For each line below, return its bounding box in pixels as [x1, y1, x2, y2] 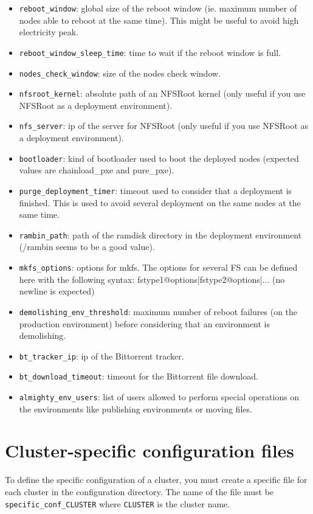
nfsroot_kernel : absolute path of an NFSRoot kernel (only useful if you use [19, 87, 306, 100]
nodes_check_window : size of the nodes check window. [19, 66, 221, 79]
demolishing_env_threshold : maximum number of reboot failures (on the [19, 305, 298, 318]
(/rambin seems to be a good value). [19, 240, 155, 253]
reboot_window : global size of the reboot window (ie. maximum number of [19, 2, 297, 14]
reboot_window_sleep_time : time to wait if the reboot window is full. [19, 46, 281, 58]
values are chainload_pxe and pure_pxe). [19, 164, 174, 176]
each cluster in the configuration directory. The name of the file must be [5, 485, 274, 498]
